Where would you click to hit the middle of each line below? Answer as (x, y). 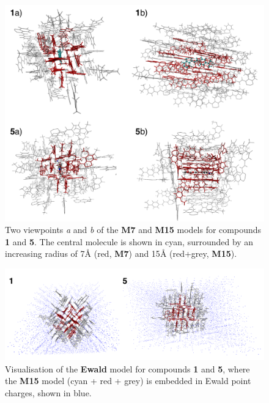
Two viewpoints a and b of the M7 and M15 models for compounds (133, 230)
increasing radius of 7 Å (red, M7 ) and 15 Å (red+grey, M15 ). (121, 253)
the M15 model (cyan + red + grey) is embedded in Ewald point (128, 381)
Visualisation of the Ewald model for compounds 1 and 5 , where (127, 368)
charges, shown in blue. (48, 393)
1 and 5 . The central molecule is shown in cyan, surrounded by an (129, 241)
